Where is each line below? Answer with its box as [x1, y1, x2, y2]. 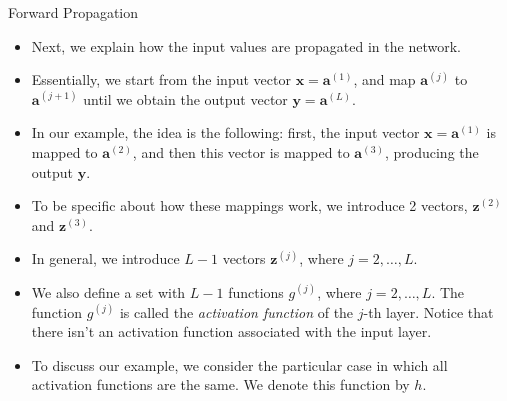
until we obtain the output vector [83, 88, 288, 109]
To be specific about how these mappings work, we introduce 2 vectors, [31, 195, 468, 216]
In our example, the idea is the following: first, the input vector [31, 122, 420, 143]
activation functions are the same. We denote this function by [31, 374, 410, 395]
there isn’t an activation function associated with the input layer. [31, 321, 432, 342]
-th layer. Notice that [363, 301, 494, 322]
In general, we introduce [31, 248, 180, 269]
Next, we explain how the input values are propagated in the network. [31, 35, 461, 56]
